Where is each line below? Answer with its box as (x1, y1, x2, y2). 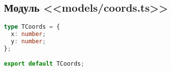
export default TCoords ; (4, 60, 85, 68)
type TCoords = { (4, 23, 60, 31)
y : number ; (11, 37, 46, 45)
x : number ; (11, 31, 46, 38)
